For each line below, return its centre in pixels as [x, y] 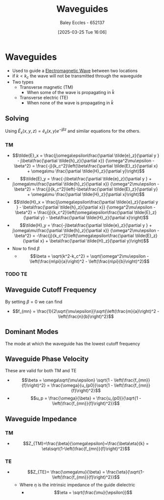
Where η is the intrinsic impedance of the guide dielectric [77, 485]
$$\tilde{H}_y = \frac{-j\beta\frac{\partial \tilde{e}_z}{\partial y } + [86, 225]
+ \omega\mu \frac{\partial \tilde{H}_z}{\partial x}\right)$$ [86, 194]
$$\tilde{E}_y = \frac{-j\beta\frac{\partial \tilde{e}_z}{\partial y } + [86, 179]
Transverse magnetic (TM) [46, 87]
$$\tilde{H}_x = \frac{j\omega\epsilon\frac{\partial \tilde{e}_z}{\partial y [86, 202]
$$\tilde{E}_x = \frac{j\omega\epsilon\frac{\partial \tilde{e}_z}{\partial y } [86, 156]
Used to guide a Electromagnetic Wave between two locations [75, 71]
